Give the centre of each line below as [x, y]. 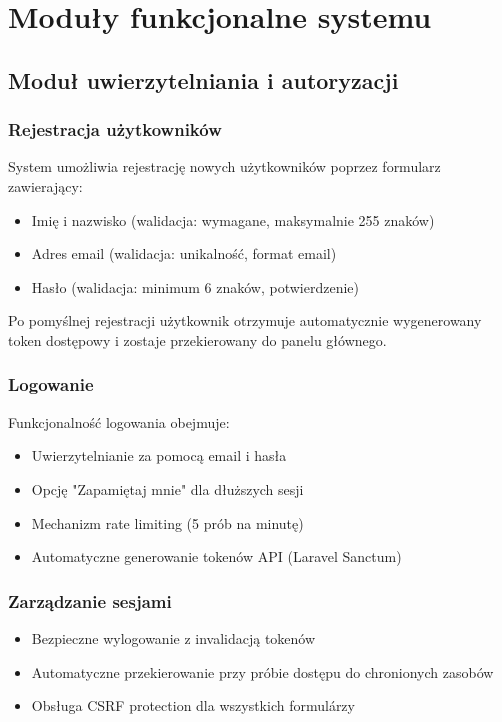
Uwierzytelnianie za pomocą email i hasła [159, 455]
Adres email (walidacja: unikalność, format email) [184, 253]
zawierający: [45, 185]
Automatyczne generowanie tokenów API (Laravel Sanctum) [216, 556]
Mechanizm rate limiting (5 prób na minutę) [167, 522]
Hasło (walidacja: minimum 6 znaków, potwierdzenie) [195, 286]
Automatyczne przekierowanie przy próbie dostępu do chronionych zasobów [262, 671]
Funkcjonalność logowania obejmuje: [119, 421]
